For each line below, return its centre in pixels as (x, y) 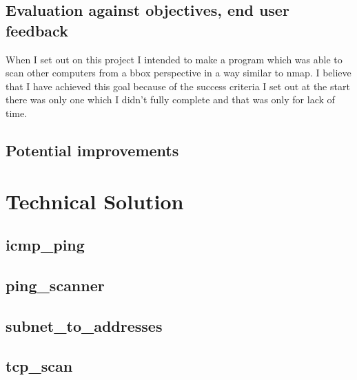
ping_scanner (55, 285)
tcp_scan (39, 366)
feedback (37, 30)
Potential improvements (92, 150)
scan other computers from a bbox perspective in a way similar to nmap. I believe (178, 73)
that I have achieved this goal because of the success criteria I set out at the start (178, 86)
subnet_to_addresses (84, 325)
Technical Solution (95, 201)
